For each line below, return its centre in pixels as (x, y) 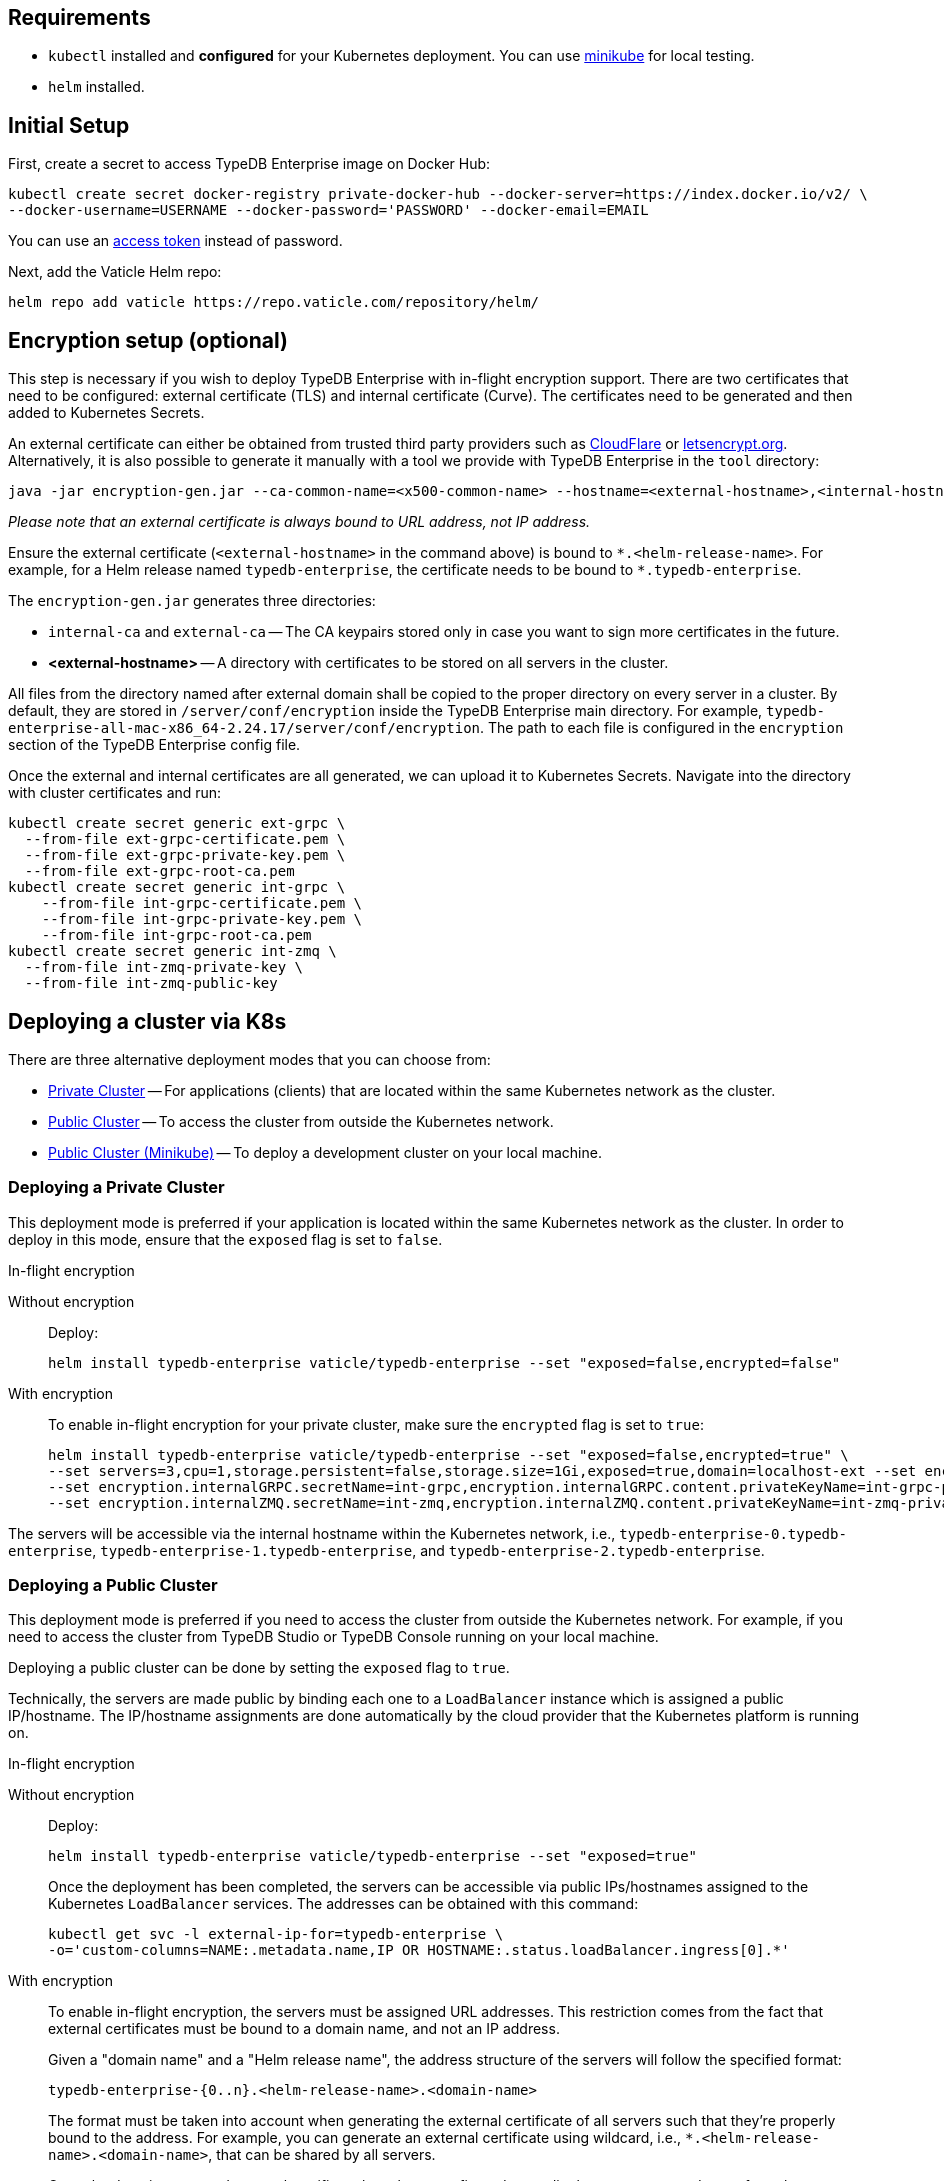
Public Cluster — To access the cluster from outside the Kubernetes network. (301, 1121)
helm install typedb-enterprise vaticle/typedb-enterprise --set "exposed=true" (373, 1856)
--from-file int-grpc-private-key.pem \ (202, 919)
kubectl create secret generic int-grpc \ (177, 887)
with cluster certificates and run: (115, 793)
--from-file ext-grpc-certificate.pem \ (185, 839)
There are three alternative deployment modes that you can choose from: (249, 1059)
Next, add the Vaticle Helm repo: (115, 272)
